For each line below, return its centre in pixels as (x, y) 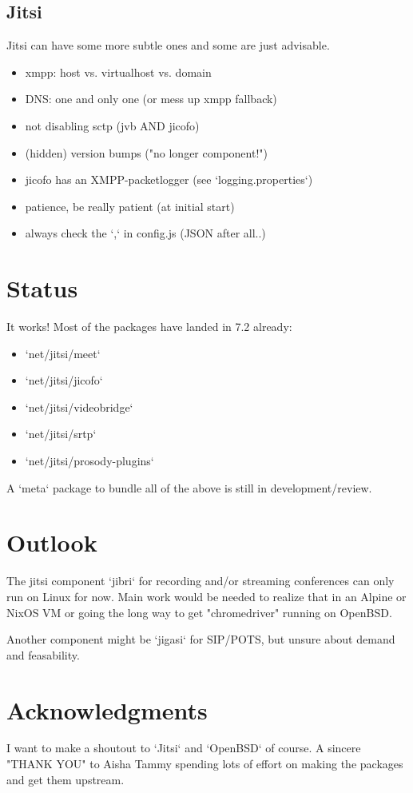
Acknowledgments (107, 709)
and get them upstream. (66, 779)
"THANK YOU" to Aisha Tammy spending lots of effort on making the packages (205, 764)
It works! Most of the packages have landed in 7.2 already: (149, 327)
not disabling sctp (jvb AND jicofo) (112, 125)
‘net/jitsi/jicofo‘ (64, 380)
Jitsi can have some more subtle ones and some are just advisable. (168, 45)
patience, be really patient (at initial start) (130, 206)
